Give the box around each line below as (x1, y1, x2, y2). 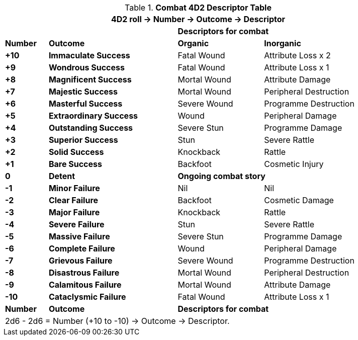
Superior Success (48, 135, 118, 145)
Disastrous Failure (48, 268, 120, 278)
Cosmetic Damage (264, 195, 334, 205)
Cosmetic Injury (264, 159, 324, 169)
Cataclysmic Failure (48, 292, 126, 302)
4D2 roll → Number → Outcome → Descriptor (111, 14, 286, 24)
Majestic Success (48, 87, 118, 97)
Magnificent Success (48, 74, 132, 84)
